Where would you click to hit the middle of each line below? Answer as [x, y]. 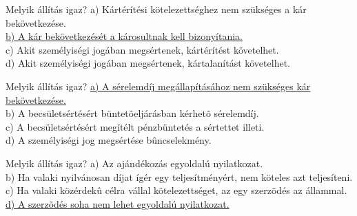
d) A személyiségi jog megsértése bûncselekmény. [109, 140]
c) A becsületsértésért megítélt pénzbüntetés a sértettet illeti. [135, 126]
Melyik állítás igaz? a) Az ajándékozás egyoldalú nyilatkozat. [134, 163]
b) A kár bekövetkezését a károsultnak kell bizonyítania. [124, 36]
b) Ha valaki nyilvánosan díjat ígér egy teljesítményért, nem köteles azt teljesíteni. [179, 176]
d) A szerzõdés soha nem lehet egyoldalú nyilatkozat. [118, 203]
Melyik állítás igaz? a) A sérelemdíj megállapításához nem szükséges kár [158, 86]
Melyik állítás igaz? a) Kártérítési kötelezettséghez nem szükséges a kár [156, 9]
